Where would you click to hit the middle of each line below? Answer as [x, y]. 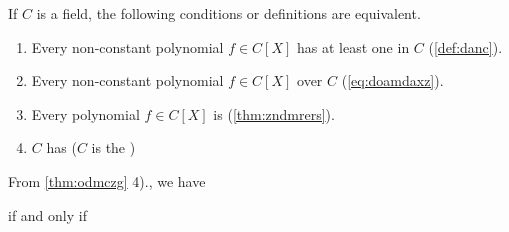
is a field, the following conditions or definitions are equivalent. [228, 13]
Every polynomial [85, 113]
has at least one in [353, 46]
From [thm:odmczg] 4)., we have [107, 180]
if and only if [47, 214]
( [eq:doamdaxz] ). [392, 80]
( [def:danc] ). [465, 46]
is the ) [113, 147]
